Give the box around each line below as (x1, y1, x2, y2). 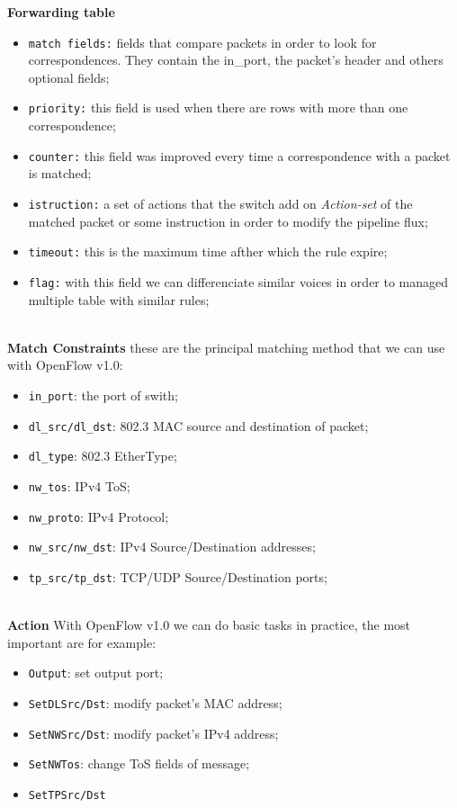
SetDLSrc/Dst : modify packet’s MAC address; (28, 693, 282, 712)
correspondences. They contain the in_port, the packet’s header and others (28, 50, 444, 69)
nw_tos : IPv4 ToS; (28, 476, 130, 495)
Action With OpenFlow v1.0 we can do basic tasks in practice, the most (7, 615, 411, 634)
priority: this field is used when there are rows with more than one (28, 98, 408, 117)
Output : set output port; (28, 663, 164, 682)
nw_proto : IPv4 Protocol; (28, 507, 169, 525)
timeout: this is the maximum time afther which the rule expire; (28, 242, 388, 261)
